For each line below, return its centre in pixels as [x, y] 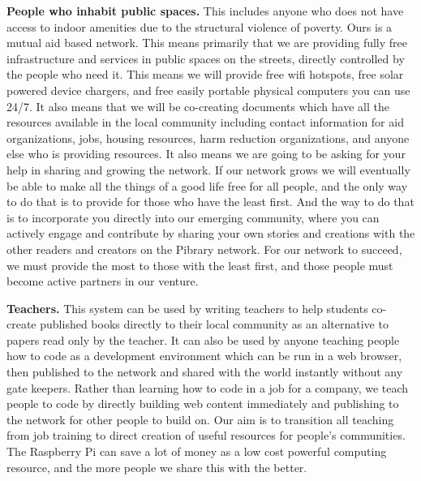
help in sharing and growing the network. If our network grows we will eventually [208, 169]
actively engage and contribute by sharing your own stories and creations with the [211, 233]
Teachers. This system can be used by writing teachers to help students [187, 308]
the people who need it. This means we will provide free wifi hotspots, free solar [205, 74]
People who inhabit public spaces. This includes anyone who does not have [205, 11]
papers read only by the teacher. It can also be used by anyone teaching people [203, 339]
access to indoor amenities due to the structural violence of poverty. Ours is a [200, 26]
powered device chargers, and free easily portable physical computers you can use [208, 90]
